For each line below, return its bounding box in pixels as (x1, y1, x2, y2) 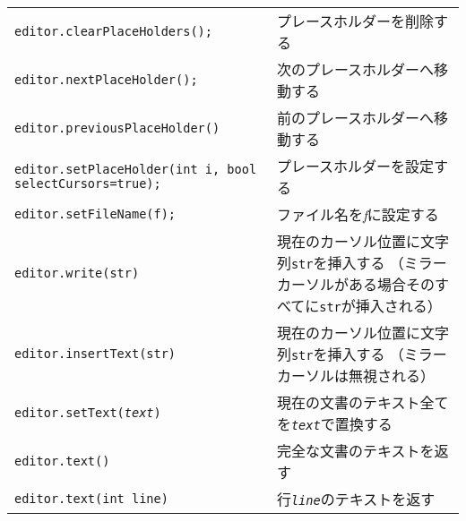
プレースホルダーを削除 (276, 11, 435, 31)
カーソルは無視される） (276, 365, 435, 386)
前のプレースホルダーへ (276, 107, 435, 128)
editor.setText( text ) (14, 406, 161, 420)
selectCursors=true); (14, 176, 161, 191)
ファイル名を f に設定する (276, 204, 439, 225)
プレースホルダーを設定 (276, 156, 435, 176)
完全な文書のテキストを (276, 440, 435, 461)
